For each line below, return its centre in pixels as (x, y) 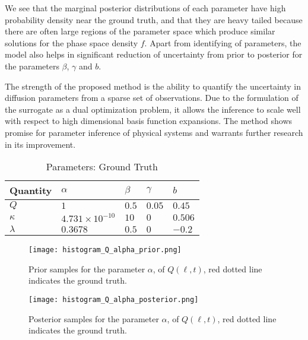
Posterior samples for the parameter (94, 318)
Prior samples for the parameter (87, 268)
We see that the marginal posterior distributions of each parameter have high (145, 8)
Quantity (31, 190)
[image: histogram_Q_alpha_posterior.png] (114, 299)
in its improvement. (40, 144)
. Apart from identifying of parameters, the (223, 42)
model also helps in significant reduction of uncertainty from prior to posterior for (154, 54)
